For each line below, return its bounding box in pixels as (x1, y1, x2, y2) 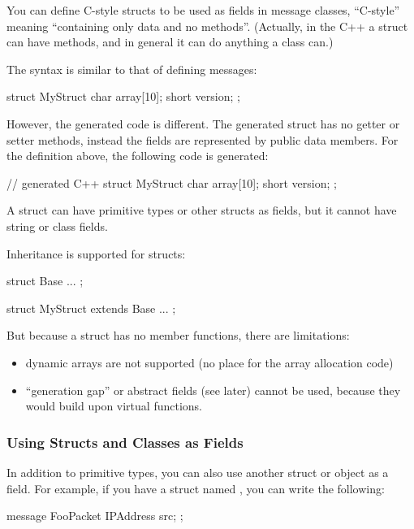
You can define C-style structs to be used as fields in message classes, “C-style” (6, 2, 400, 18)
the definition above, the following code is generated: (6, 147, 269, 164)
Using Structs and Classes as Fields (6, 431, 244, 452)
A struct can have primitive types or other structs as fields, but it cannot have (6, 202, 397, 219)
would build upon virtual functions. (25, 397, 202, 414)
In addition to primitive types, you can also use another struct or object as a (6, 463, 389, 480)
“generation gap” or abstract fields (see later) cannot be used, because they (25, 381, 401, 398)
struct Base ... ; (6, 272, 84, 289)
